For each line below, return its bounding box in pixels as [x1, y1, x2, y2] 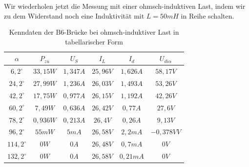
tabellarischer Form [65, 36, 123, 46]
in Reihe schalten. [181, 10, 234, 21]
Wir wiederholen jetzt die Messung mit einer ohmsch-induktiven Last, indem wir [4, 1, 246, 11]
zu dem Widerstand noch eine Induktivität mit [4, 10, 145, 21]
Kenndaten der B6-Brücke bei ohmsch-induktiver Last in [9, 27, 179, 37]
